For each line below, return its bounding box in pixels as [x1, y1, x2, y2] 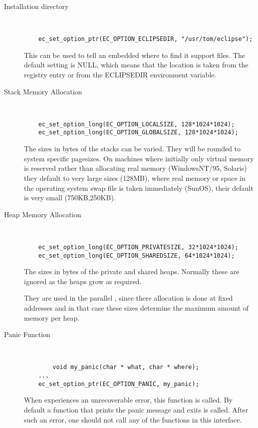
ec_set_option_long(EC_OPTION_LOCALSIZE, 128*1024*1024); [38, 120, 235, 128]
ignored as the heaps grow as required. [24, 276, 142, 286]
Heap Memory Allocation [4, 209, 81, 219]
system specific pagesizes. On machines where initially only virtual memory [24, 153, 254, 163]
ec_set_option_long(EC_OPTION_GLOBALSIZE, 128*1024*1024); [38, 129, 239, 136]
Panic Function [4, 329, 50, 340]
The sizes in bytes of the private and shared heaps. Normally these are [24, 266, 240, 277]
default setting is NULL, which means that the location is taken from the [24, 59, 249, 70]
